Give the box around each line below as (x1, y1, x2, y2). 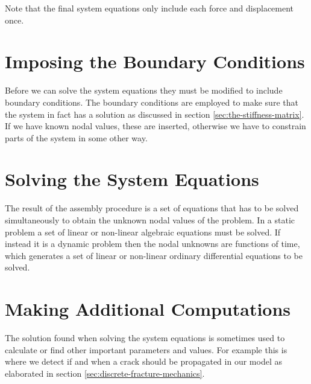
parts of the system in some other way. (5, 131, 148, 144)
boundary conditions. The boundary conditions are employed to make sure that (5, 95, 298, 108)
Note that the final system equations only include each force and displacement (5, 2, 294, 14)
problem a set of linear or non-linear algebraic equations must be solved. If (5, 225, 281, 238)
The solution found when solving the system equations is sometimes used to (5, 331, 285, 344)
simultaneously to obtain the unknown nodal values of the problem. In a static (5, 214, 295, 226)
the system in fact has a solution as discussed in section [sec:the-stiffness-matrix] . (5, 107, 304, 120)
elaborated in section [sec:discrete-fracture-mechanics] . (5, 366, 205, 379)
